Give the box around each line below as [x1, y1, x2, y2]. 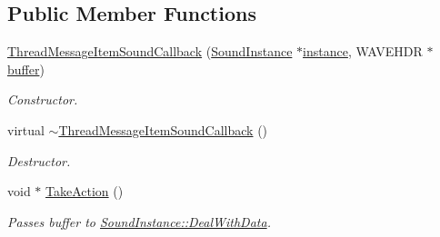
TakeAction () [45, 182, 124, 201]
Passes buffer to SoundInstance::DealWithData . [7, 212, 271, 231]
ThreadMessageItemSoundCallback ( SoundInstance [7, 42, 293, 61]
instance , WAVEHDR [303, 42, 423, 61]
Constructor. [7, 90, 78, 109]
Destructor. [7, 151, 71, 170]
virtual [7, 120, 45, 139]
